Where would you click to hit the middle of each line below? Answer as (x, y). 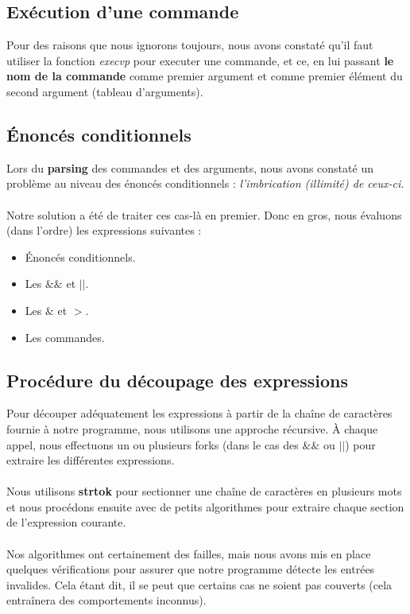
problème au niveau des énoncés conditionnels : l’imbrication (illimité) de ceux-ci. (205, 183)
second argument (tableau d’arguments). (105, 91)
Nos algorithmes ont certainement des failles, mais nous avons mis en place (189, 553)
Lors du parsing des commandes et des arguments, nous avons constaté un (190, 167)
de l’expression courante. (66, 522)
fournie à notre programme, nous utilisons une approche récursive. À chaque (192, 428)
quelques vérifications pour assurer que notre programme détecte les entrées (191, 569)
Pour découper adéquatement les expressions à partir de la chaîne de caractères (199, 413)
